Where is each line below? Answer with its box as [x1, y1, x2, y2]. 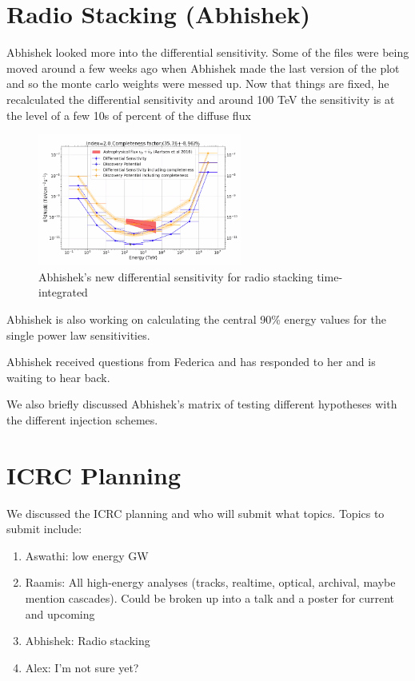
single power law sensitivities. [6, 326, 150, 343]
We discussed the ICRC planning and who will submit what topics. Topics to [6, 504, 385, 521]
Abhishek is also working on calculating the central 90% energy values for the [6, 310, 386, 327]
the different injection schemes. [6, 411, 158, 428]
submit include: [6, 520, 82, 537]
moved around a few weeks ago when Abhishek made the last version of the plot [6, 59, 400, 76]
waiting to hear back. [6, 368, 110, 385]
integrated [38, 284, 88, 301]
